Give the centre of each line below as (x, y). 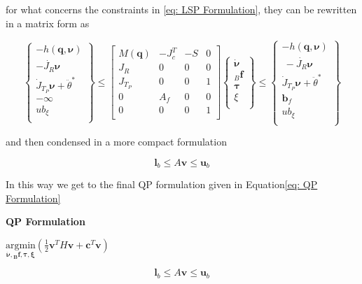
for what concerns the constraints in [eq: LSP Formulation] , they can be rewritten (181, 9)
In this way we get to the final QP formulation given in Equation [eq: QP (162, 184)
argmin (21, 245)
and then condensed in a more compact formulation (116, 142)
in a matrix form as (48, 23)
